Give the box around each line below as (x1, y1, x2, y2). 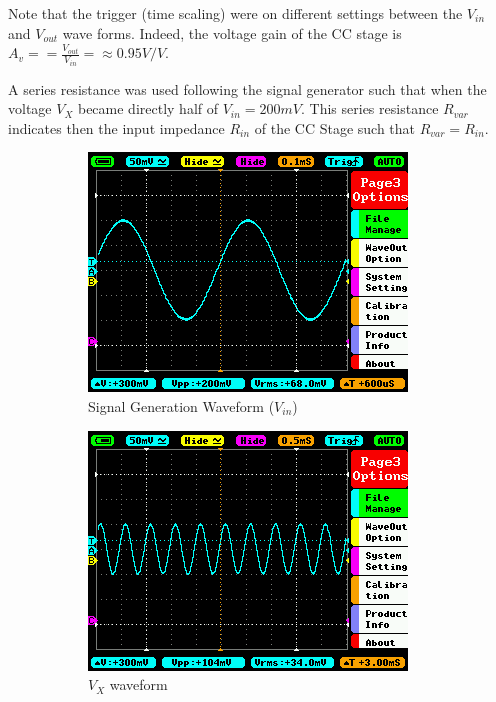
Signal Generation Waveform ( (88, 396, 275, 417)
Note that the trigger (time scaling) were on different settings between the (8, 3, 463, 23)
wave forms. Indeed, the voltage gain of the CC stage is (62, 22, 402, 43)
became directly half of (77, 98, 219, 119)
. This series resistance (301, 98, 439, 119)
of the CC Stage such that (254, 117, 416, 138)
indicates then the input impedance (8, 117, 225, 138)
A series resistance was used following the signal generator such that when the (8, 78, 487, 99)
